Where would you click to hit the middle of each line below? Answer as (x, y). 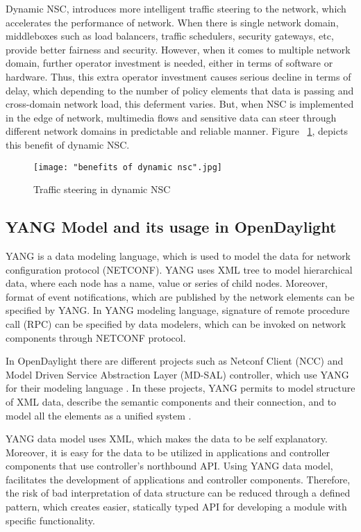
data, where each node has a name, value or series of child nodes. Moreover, (167, 283)
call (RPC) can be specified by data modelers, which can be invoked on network (176, 323)
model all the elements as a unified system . (99, 415)
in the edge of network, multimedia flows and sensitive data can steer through (171, 117)
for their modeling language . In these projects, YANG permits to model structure (180, 388)
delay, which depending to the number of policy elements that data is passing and (180, 90)
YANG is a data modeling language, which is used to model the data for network (178, 255)
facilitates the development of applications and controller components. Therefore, (178, 479)
